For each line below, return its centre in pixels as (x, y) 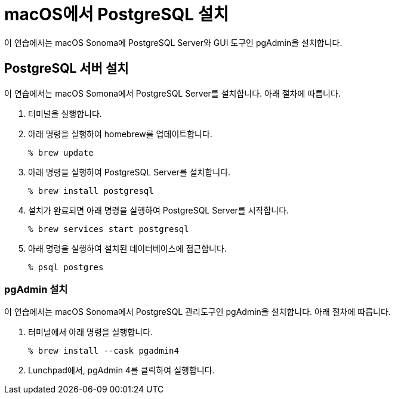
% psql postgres (66, 267)
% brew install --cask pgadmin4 (104, 351)
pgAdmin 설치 (36, 289)
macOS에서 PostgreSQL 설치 (117, 14)
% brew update (61, 152)
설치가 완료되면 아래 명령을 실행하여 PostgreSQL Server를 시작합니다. (159, 210)
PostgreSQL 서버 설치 (67, 69)
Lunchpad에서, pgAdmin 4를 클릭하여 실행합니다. (121, 370)
